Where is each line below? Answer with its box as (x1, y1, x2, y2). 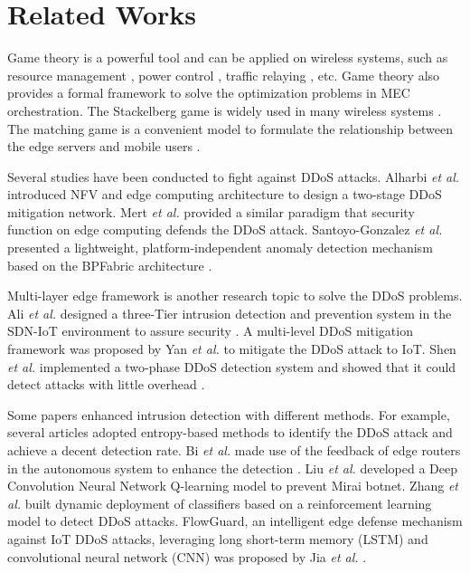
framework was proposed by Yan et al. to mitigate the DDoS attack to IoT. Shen (7, 339, 456, 358)
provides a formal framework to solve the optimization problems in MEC (7, 83, 410, 102)
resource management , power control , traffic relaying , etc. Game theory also (7, 65, 440, 84)
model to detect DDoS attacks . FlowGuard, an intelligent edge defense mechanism (7, 511, 463, 530)
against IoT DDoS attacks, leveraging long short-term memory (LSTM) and (7, 529, 428, 548)
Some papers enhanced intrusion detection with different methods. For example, (7, 405, 450, 424)
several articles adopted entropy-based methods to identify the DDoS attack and (7, 423, 453, 442)
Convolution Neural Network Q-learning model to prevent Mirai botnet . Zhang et (7, 476, 458, 495)
